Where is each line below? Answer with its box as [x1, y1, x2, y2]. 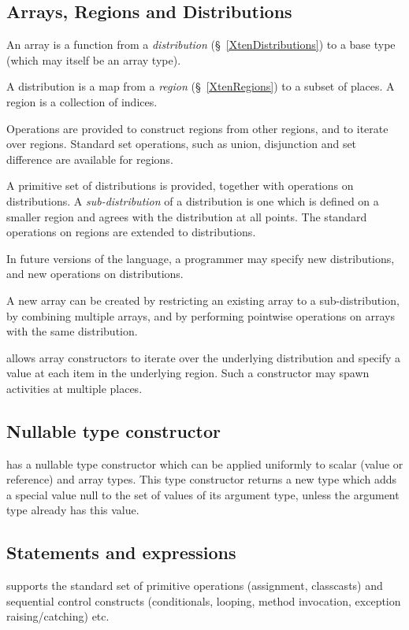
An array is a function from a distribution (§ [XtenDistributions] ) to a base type [6, 36, 396, 53]
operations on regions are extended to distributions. [6, 224, 256, 240]
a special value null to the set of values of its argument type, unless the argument [6, 486, 400, 502]
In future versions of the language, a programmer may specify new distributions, [6, 250, 395, 266]
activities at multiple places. [6, 380, 143, 396]
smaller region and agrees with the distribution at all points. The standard [6, 208, 367, 224]
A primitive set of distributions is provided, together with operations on [6, 177, 354, 194]
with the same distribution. [6, 323, 138, 339]
